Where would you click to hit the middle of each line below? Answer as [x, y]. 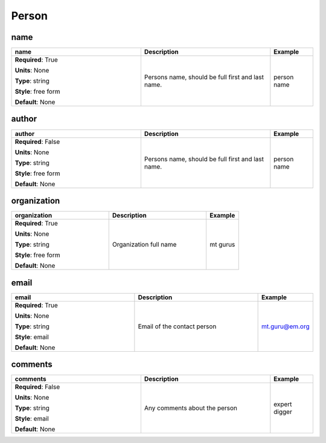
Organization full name [144, 245]
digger [283, 412]
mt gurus [222, 245]
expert [283, 404]
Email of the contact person [177, 326]
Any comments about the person [191, 408]
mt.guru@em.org [286, 326]
